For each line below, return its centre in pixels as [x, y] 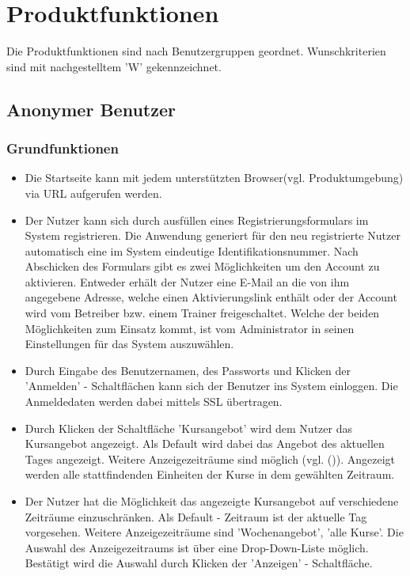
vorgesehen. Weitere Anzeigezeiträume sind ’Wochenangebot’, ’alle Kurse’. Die [214, 532]
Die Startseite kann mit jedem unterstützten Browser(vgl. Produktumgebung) [214, 178]
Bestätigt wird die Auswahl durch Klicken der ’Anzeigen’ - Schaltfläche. [199, 563]
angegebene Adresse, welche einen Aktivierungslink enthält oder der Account [211, 297]
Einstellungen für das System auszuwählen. [129, 344]
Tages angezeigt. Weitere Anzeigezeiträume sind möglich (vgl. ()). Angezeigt [210, 459]
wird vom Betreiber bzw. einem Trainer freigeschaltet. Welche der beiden [202, 313]
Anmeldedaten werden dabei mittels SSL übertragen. [154, 402]
